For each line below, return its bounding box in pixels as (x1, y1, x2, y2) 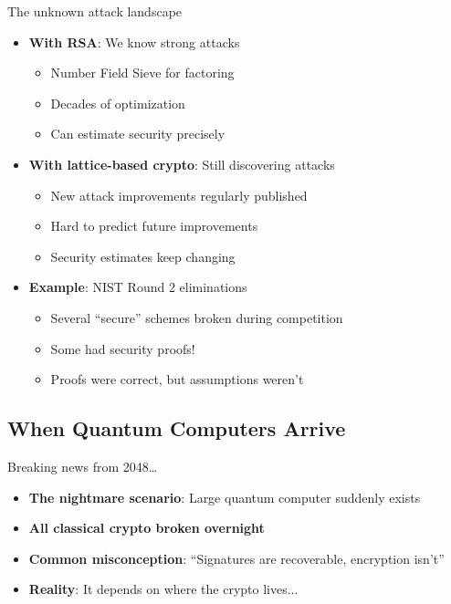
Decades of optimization (50, 93, 185, 112)
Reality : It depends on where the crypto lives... (28, 579, 299, 599)
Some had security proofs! (50, 338, 195, 358)
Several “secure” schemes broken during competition (50, 307, 343, 327)
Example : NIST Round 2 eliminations (28, 277, 247, 297)
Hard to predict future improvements (50, 216, 258, 235)
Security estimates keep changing (50, 246, 236, 266)
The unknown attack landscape (7, 2, 183, 20)
